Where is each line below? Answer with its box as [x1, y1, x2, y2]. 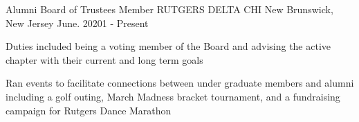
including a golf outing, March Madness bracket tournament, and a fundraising [6, 89, 340, 103]
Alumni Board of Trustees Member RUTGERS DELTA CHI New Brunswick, [6, 2, 333, 16]
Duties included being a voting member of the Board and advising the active [6, 39, 331, 53]
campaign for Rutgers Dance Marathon [6, 103, 172, 117]
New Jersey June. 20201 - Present [6, 15, 149, 30]
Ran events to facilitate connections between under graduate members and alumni [6, 76, 354, 90]
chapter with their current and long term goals [6, 52, 203, 67]
